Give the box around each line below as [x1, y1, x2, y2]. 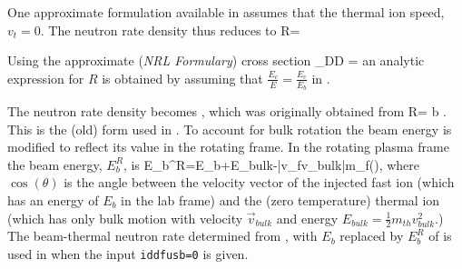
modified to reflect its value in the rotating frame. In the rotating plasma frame [7, 137, 449, 156]
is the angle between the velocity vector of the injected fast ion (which [64, 173, 455, 192]
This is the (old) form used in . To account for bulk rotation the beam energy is [7, 119, 452, 138]
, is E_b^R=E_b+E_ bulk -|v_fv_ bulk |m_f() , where [123, 154, 419, 174]
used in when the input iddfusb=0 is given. [7, 244, 249, 263]
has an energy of [7, 190, 99, 209]
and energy [276, 208, 339, 227]
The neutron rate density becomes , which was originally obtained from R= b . [7, 102, 447, 121]
